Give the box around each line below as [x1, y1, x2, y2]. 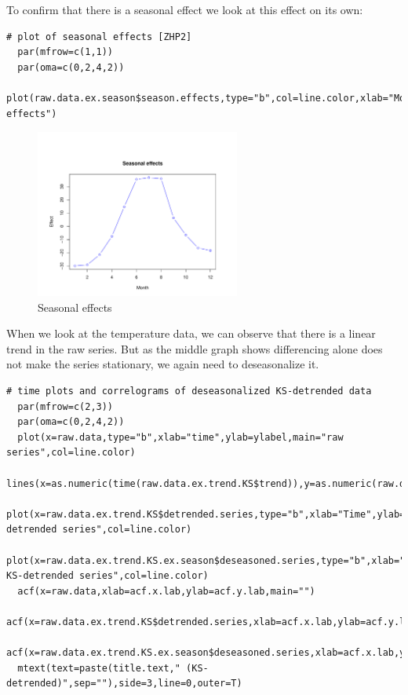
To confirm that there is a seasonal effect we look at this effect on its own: [6, 2, 363, 17]
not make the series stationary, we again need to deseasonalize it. [6, 356, 319, 372]
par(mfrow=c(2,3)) [17, 401, 114, 412]
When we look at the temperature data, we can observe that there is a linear [6, 325, 376, 342]
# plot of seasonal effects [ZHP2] [6, 31, 192, 42]
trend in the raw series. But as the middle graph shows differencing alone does [6, 340, 383, 357]
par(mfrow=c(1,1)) [17, 46, 114, 58]
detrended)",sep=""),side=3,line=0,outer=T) [6, 678, 242, 690]
